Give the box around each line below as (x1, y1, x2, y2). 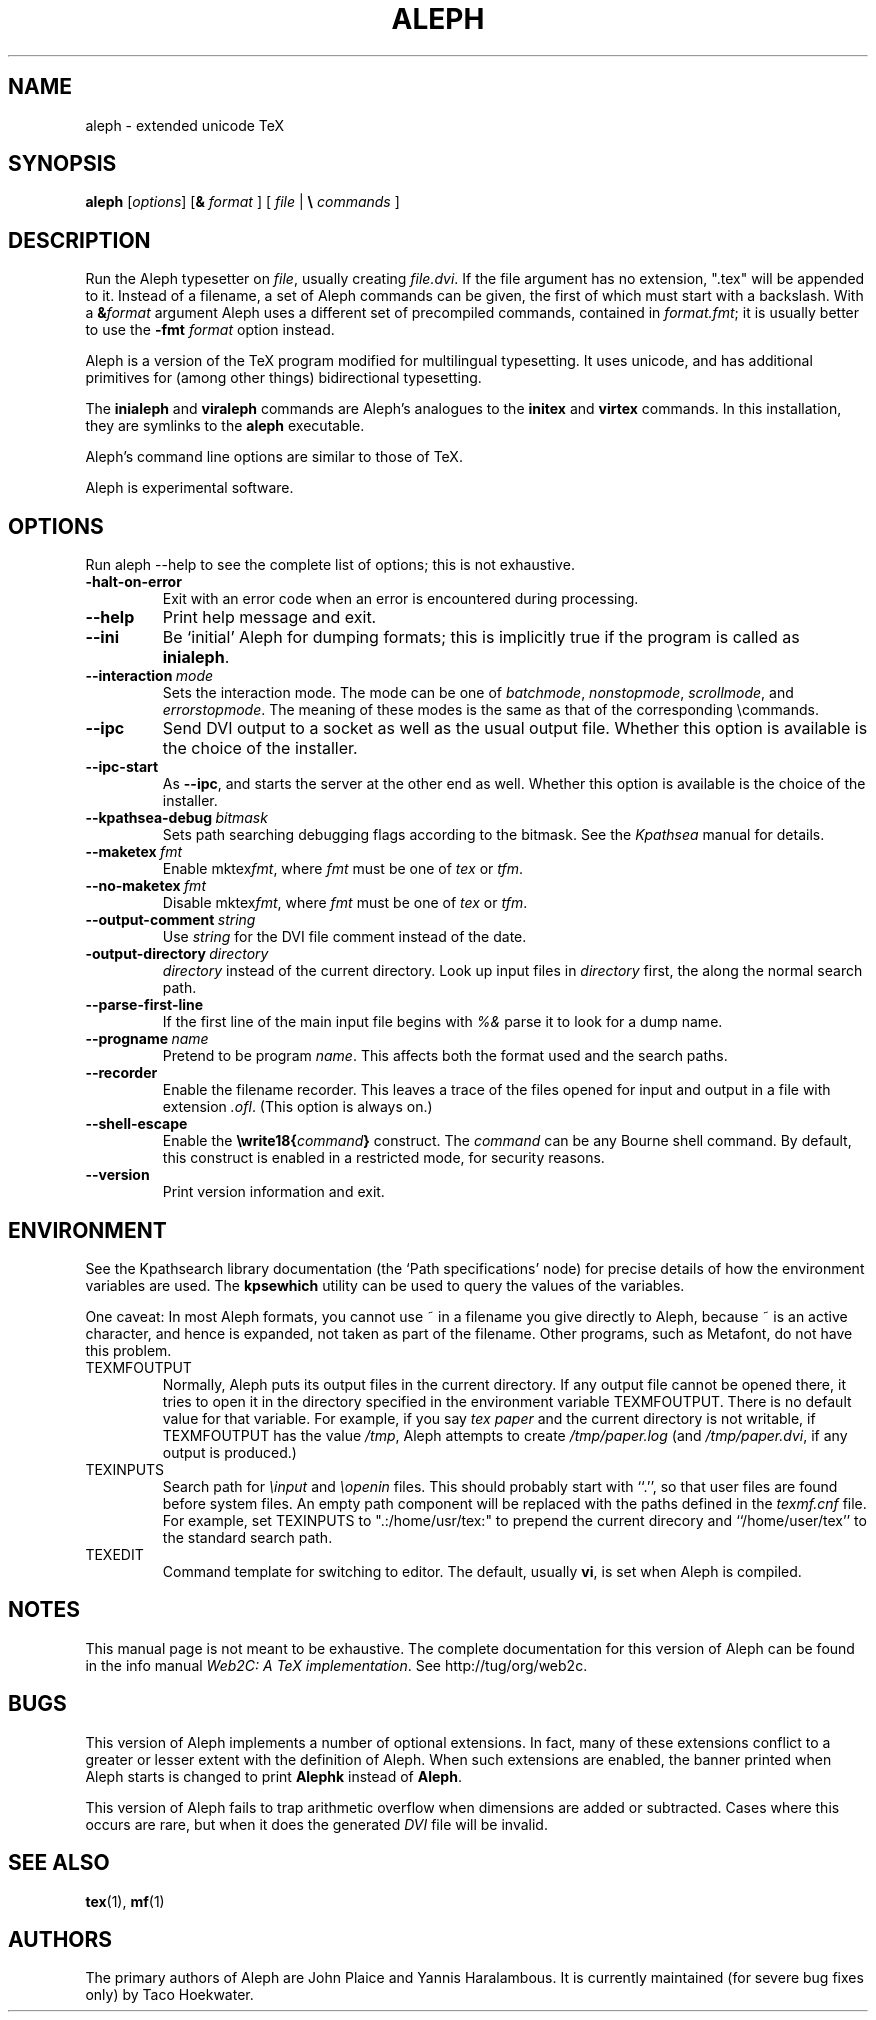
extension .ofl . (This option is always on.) (162, 1098, 433, 1116)
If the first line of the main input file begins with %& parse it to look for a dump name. (162, 1013, 723, 1031)
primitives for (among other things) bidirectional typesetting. (85, 369, 482, 387)
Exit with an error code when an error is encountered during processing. (162, 590, 639, 608)
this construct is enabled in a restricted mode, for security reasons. (162, 1149, 605, 1167)
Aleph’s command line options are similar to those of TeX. (85, 448, 463, 466)
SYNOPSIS (8, 151, 117, 177)
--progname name (85, 1030, 209, 1048)
